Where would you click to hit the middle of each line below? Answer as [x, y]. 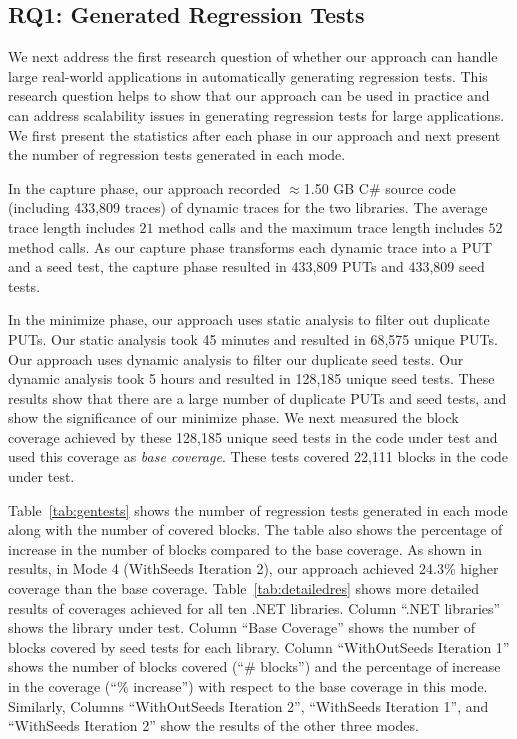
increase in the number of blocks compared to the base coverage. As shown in [245, 548]
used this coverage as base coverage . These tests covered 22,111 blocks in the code [258, 456]
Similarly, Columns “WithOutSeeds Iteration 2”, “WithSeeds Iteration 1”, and [248, 705]
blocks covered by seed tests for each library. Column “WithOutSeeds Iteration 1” [259, 646]
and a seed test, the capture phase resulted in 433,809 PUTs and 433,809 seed [246, 266]
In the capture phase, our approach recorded [144, 187]
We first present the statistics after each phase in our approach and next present [254, 134]
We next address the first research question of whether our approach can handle [253, 56]
